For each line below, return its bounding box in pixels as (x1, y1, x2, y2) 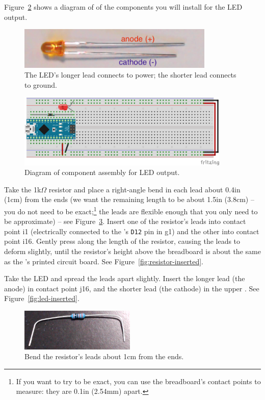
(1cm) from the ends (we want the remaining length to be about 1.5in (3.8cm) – (4, 194, 254, 205)
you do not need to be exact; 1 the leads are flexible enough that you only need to (4, 204, 258, 216)
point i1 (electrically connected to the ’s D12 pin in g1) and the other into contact (4, 226, 259, 236)
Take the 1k (4, 184, 41, 194)
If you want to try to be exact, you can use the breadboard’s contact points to (16, 376, 261, 386)
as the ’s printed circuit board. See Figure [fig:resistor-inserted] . (4, 256, 203, 266)
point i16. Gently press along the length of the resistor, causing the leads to (4, 236, 241, 246)
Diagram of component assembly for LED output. (24, 167, 180, 178)
